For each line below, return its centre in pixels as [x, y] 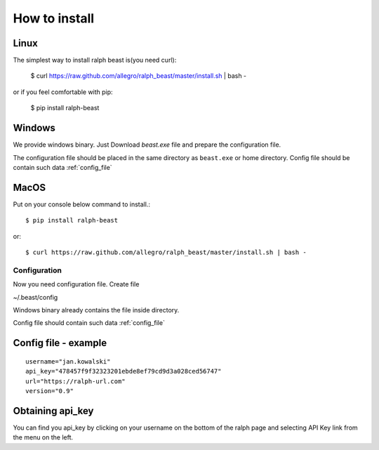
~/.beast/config [35, 297]
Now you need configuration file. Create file [76, 284]
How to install [54, 18]
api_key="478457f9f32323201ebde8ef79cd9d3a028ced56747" [124, 371]
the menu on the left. [43, 437]
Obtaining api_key [53, 411]
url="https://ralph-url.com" [75, 381]
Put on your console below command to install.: [82, 204]
